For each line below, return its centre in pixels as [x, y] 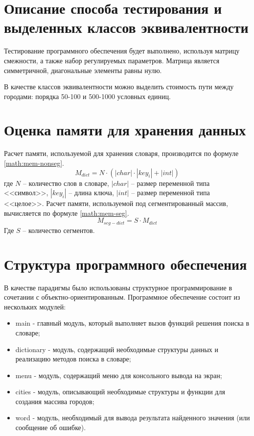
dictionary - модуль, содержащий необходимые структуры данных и [117, 349]
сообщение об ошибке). [51, 427]
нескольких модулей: [35, 306]
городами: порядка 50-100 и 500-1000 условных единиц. [87, 96]
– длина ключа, [91, 192]
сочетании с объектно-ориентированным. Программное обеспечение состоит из [122, 297]
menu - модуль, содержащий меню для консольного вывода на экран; [119, 375]
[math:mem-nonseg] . [34, 163]
